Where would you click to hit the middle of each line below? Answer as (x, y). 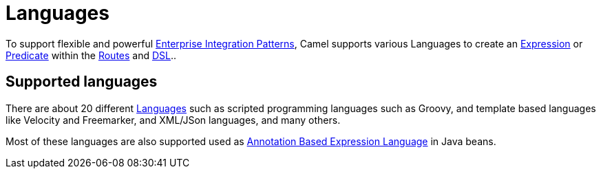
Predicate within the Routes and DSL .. (91, 55)
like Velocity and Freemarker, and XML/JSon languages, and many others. (173, 120)
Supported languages (82, 82)
